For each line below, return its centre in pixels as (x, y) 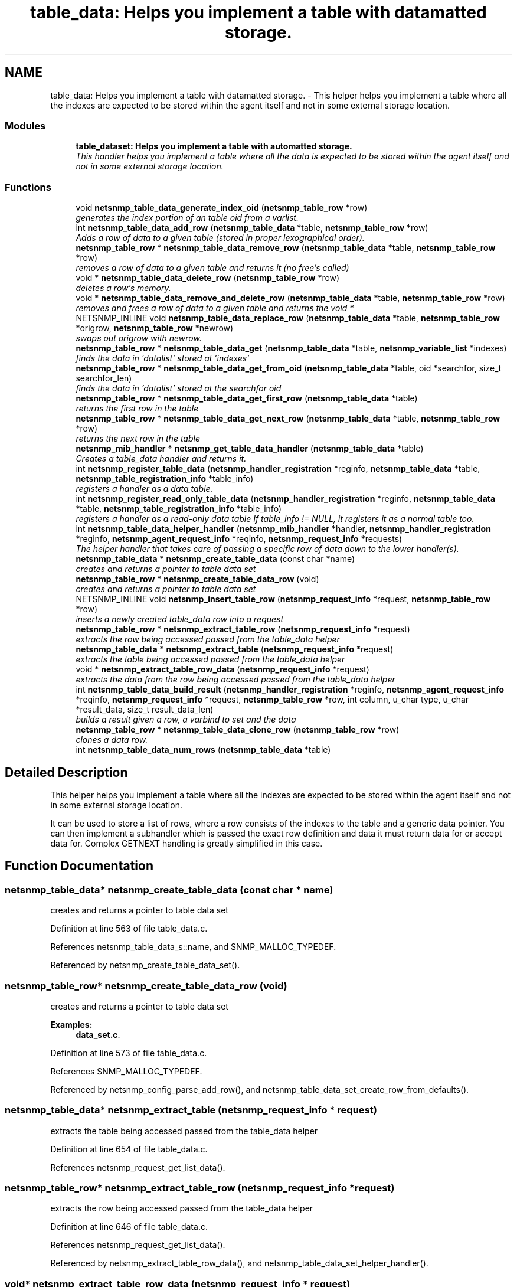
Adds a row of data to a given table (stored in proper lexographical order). (220, 238)
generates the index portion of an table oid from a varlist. (187, 218)
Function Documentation (79, 866)
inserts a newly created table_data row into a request (180, 619)
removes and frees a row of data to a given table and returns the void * (215, 308)
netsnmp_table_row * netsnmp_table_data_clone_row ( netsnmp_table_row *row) (238, 730)
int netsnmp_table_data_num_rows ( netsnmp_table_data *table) (203, 750)
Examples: (71, 1024)
